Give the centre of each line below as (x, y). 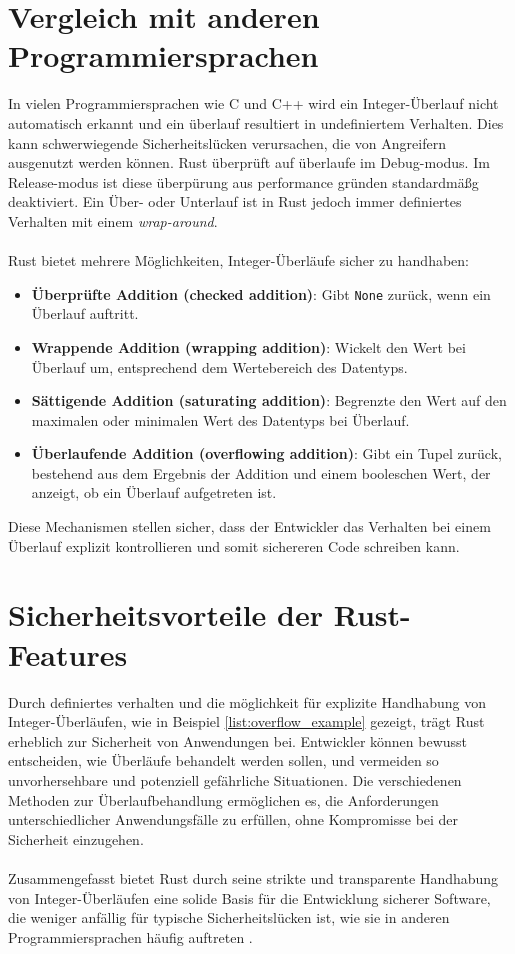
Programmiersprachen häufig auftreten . (130, 936)
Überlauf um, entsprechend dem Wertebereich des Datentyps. (219, 366)
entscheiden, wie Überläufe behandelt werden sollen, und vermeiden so (223, 760)
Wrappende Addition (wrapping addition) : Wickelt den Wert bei (248, 346)
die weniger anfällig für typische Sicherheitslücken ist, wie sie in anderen (229, 917)
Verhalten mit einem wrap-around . (113, 220)
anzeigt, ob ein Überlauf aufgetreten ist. (154, 492)
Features (68, 653)
